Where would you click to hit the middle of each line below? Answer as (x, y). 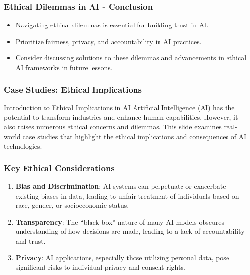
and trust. (30, 240)
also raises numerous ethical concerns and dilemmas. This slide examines (113, 126)
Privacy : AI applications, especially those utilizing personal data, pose (122, 257)
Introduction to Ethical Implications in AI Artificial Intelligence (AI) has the (119, 107)
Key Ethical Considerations (59, 167)
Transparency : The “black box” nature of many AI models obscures (120, 221)
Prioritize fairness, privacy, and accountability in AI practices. (108, 41)
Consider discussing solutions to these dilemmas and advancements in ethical (131, 58)
